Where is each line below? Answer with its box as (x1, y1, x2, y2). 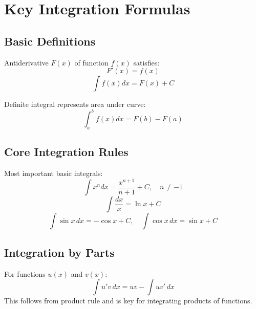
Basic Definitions (4, 33, 96, 49)
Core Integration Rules (4, 144, 129, 160)
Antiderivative (4, 57, 49, 68)
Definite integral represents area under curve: (4, 99, 146, 109)
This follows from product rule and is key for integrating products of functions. (4, 295, 252, 306)
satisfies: (133, 57, 160, 68)
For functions (4, 268, 46, 279)
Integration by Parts (4, 244, 115, 260)
